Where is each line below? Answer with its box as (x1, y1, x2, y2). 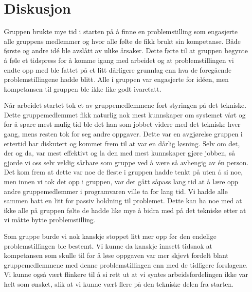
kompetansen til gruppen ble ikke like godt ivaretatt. (4, 83, 162, 94)
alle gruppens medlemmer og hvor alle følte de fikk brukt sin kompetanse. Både (4, 36, 241, 46)
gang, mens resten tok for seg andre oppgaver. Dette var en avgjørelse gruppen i (4, 129, 243, 139)
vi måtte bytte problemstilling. (4, 214, 95, 225)
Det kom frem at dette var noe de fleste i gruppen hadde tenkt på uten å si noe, (4, 167, 243, 177)
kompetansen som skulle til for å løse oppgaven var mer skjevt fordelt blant (4, 250, 229, 260)
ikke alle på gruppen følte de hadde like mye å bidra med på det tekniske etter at (4, 205, 246, 215)
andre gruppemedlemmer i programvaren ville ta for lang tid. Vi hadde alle (4, 186, 228, 196)
